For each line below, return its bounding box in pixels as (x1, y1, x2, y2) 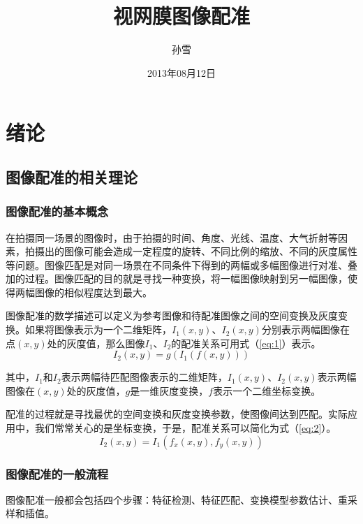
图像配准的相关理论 (6, 166, 138, 187)
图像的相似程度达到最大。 (34, 284, 152, 299)
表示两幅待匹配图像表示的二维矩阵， (61, 370, 228, 384)
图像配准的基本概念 (6, 203, 109, 220)
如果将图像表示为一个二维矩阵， (24, 322, 172, 337)
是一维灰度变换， (130, 383, 209, 398)
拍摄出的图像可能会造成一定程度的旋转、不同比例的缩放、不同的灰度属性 (24, 244, 357, 259)
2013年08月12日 (147, 65, 216, 80)
